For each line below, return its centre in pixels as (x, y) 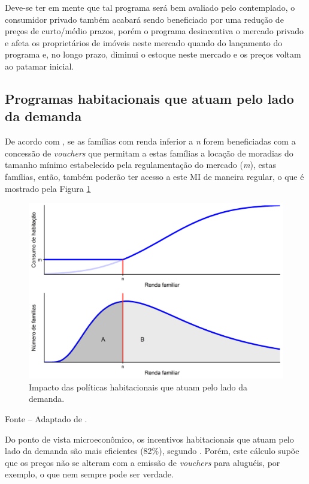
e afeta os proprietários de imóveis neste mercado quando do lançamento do (144, 42)
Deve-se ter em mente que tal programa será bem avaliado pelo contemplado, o (150, 7)
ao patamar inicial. (40, 66)
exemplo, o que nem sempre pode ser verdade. (89, 474)
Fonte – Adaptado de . (46, 419)
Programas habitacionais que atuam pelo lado (149, 98)
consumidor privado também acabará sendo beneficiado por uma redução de (144, 19)
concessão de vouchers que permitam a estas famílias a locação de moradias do (149, 153)
